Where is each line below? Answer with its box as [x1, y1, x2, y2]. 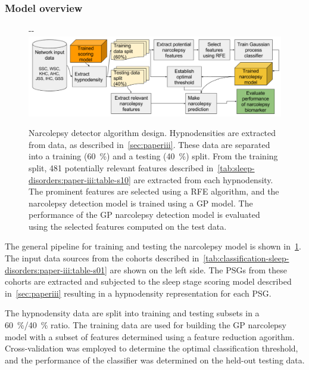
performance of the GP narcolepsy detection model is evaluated [29, 208, 260, 221]
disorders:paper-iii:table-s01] [5, 263, 107, 276]
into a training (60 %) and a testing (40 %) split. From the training [29, 150, 278, 162]
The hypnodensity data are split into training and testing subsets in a [5, 307, 260, 319]
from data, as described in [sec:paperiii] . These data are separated [29, 138, 270, 150]
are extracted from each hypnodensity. [133, 173, 273, 186]
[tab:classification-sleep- [203, 252, 289, 264]
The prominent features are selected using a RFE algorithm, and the [29, 185, 279, 198]
